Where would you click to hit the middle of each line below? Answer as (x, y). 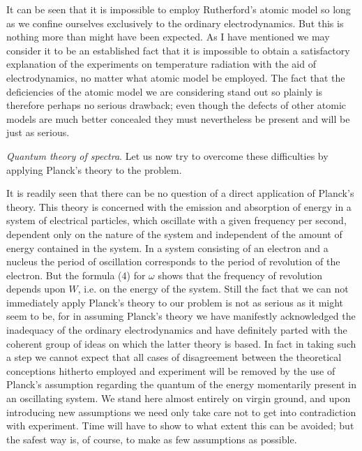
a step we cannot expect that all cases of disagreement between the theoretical (174, 357)
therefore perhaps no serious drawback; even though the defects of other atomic (176, 105)
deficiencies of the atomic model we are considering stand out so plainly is (165, 91)
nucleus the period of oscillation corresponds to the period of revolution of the (173, 261)
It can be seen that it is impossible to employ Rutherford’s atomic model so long (179, 9)
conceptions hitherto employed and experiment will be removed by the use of (171, 370)
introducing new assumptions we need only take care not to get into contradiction (181, 412)
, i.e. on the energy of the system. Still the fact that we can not (213, 289)
